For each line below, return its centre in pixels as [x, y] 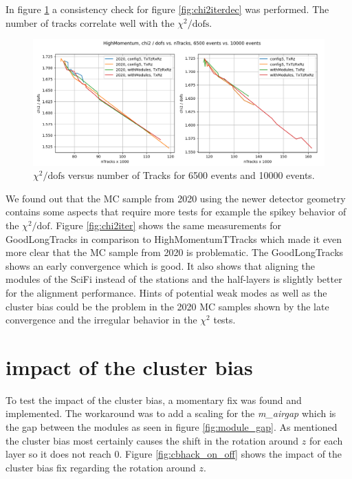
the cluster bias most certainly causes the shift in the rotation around [152, 440]
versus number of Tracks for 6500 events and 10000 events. [191, 175]
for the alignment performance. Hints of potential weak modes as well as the [166, 292]
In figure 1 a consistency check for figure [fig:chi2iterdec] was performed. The [167, 9]
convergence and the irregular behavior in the [101, 320]
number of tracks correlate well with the [90, 22]
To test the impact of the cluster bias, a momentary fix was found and [154, 400]
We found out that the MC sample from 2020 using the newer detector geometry [176, 198]
